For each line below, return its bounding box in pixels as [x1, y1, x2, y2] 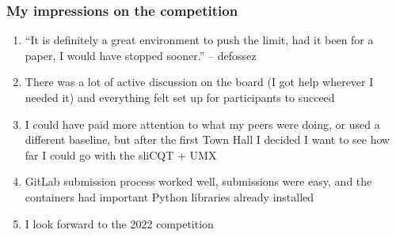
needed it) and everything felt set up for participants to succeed [25, 89, 335, 105]
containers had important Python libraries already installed [25, 188, 314, 205]
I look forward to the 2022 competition [25, 215, 214, 231]
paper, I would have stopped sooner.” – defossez [25, 47, 257, 63]
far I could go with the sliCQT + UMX [25, 146, 217, 163]
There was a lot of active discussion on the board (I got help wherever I [25, 73, 374, 90]
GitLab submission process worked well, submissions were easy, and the [25, 173, 372, 190]
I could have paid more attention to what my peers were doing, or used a [25, 115, 380, 132]
